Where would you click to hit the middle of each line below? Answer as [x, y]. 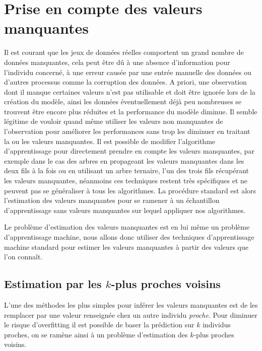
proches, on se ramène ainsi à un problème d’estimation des [96, 334]
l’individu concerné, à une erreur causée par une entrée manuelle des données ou [128, 72]
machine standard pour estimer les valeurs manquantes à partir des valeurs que [126, 247]
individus [217, 325]
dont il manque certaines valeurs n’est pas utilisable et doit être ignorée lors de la [130, 91]
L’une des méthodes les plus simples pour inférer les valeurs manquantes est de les [131, 304]
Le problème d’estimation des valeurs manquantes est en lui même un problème [127, 227]
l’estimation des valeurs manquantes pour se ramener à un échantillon [112, 200]
